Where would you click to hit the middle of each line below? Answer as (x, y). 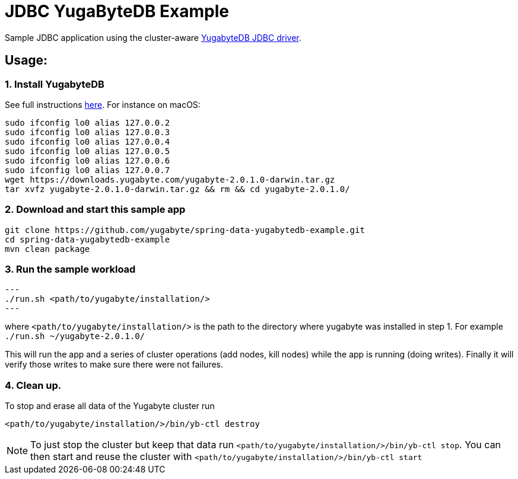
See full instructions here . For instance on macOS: (103, 104)
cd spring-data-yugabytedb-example (88, 239)
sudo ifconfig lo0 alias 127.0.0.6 (88, 160)
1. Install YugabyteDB (55, 84)
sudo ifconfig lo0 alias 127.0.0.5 (88, 151)
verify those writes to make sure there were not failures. (114, 365)
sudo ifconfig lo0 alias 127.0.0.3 (88, 132)
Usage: (26, 60)
